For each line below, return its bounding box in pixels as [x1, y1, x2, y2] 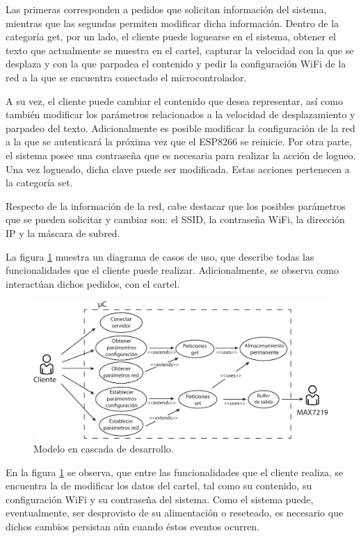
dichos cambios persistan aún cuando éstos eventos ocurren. [6, 519, 260, 533]
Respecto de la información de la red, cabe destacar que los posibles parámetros [6, 198, 346, 213]
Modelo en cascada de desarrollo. [33, 441, 174, 456]
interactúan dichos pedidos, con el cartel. [6, 276, 180, 291]
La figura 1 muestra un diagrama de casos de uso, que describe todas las [6, 249, 314, 263]
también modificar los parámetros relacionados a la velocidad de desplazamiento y [6, 107, 355, 122]
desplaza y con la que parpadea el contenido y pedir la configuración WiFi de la [6, 56, 346, 71]
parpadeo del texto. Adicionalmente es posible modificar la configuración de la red [6, 120, 355, 135]
